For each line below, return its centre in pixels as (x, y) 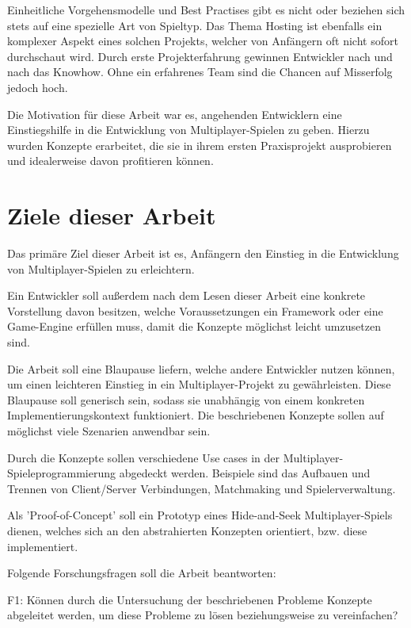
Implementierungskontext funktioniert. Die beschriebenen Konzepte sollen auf (196, 415)
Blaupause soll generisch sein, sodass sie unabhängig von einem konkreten (186, 399)
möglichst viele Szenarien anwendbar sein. (109, 431)
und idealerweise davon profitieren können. (110, 161)
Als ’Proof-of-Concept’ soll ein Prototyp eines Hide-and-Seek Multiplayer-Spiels (200, 515)
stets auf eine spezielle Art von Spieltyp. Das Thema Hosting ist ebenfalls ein (195, 25)
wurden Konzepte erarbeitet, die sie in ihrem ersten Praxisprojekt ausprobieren (200, 145)
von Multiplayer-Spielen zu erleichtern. (101, 268)
